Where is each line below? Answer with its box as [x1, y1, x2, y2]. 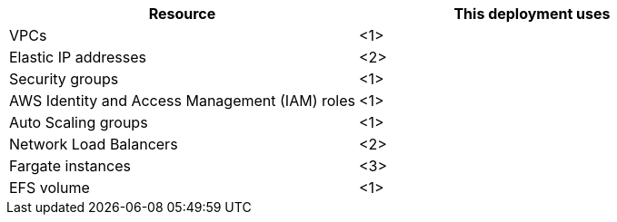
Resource [148, 5, 216, 23]
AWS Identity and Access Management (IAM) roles [9, 92, 355, 110]
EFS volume [9, 179, 90, 197]
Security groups [9, 70, 119, 88]
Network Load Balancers [9, 135, 178, 153]
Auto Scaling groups [9, 113, 148, 131]
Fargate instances [9, 157, 131, 175]
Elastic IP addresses [9, 48, 147, 66]
